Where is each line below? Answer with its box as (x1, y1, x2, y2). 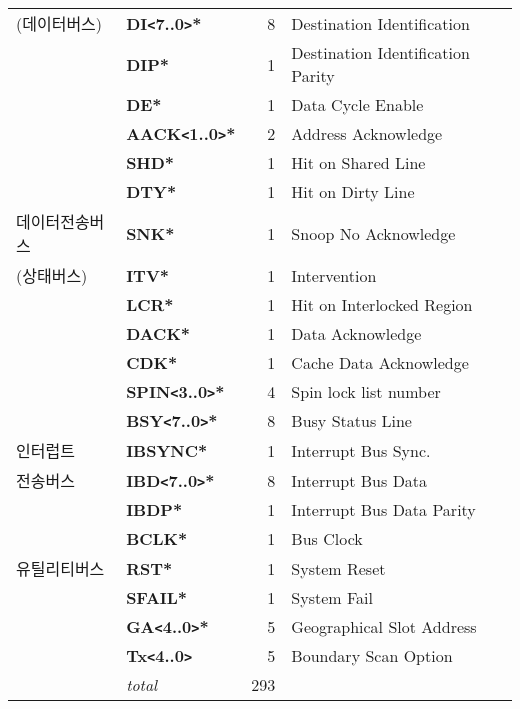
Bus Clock (291, 527, 363, 550)
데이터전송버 (16, 210, 105, 233)
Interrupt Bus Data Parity (291, 498, 476, 521)
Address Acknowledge (291, 122, 443, 145)
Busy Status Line (291, 409, 412, 432)
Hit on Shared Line (291, 151, 426, 174)
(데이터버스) (16, 12, 103, 35)
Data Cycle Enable (291, 93, 424, 116)
